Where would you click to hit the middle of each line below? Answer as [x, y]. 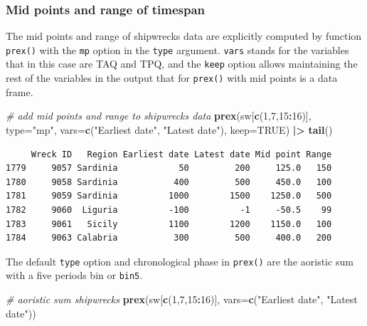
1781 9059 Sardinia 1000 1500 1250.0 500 [169, 196]
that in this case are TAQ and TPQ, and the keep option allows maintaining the [182, 64]
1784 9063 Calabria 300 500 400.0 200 [169, 238]
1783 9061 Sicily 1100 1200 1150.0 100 [169, 224]
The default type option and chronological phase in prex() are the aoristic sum [180, 261]
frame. [20, 91]
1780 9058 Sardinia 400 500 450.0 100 [169, 182]
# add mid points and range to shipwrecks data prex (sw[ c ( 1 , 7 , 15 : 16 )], [159, 116]
